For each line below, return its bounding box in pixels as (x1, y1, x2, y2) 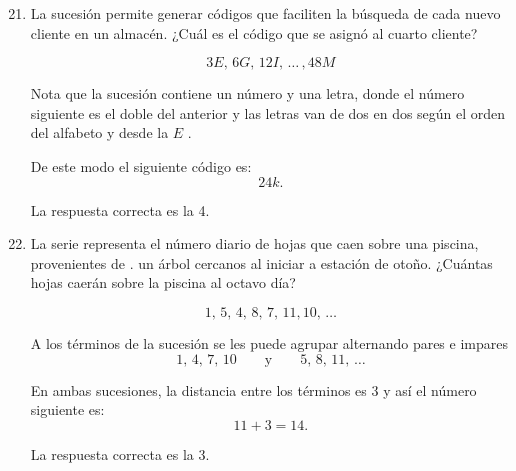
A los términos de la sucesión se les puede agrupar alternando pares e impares (30, 332, 508, 353)
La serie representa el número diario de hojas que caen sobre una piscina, (30, 233, 479, 254)
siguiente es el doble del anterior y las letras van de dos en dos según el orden (30, 102, 506, 123)
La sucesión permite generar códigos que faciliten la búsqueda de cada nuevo (30, 3, 501, 23)
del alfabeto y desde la (30, 122, 169, 143)
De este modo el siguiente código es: (30, 155, 252, 176)
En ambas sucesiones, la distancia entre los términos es (30, 379, 367, 400)
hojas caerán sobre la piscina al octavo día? (30, 272, 296, 293)
